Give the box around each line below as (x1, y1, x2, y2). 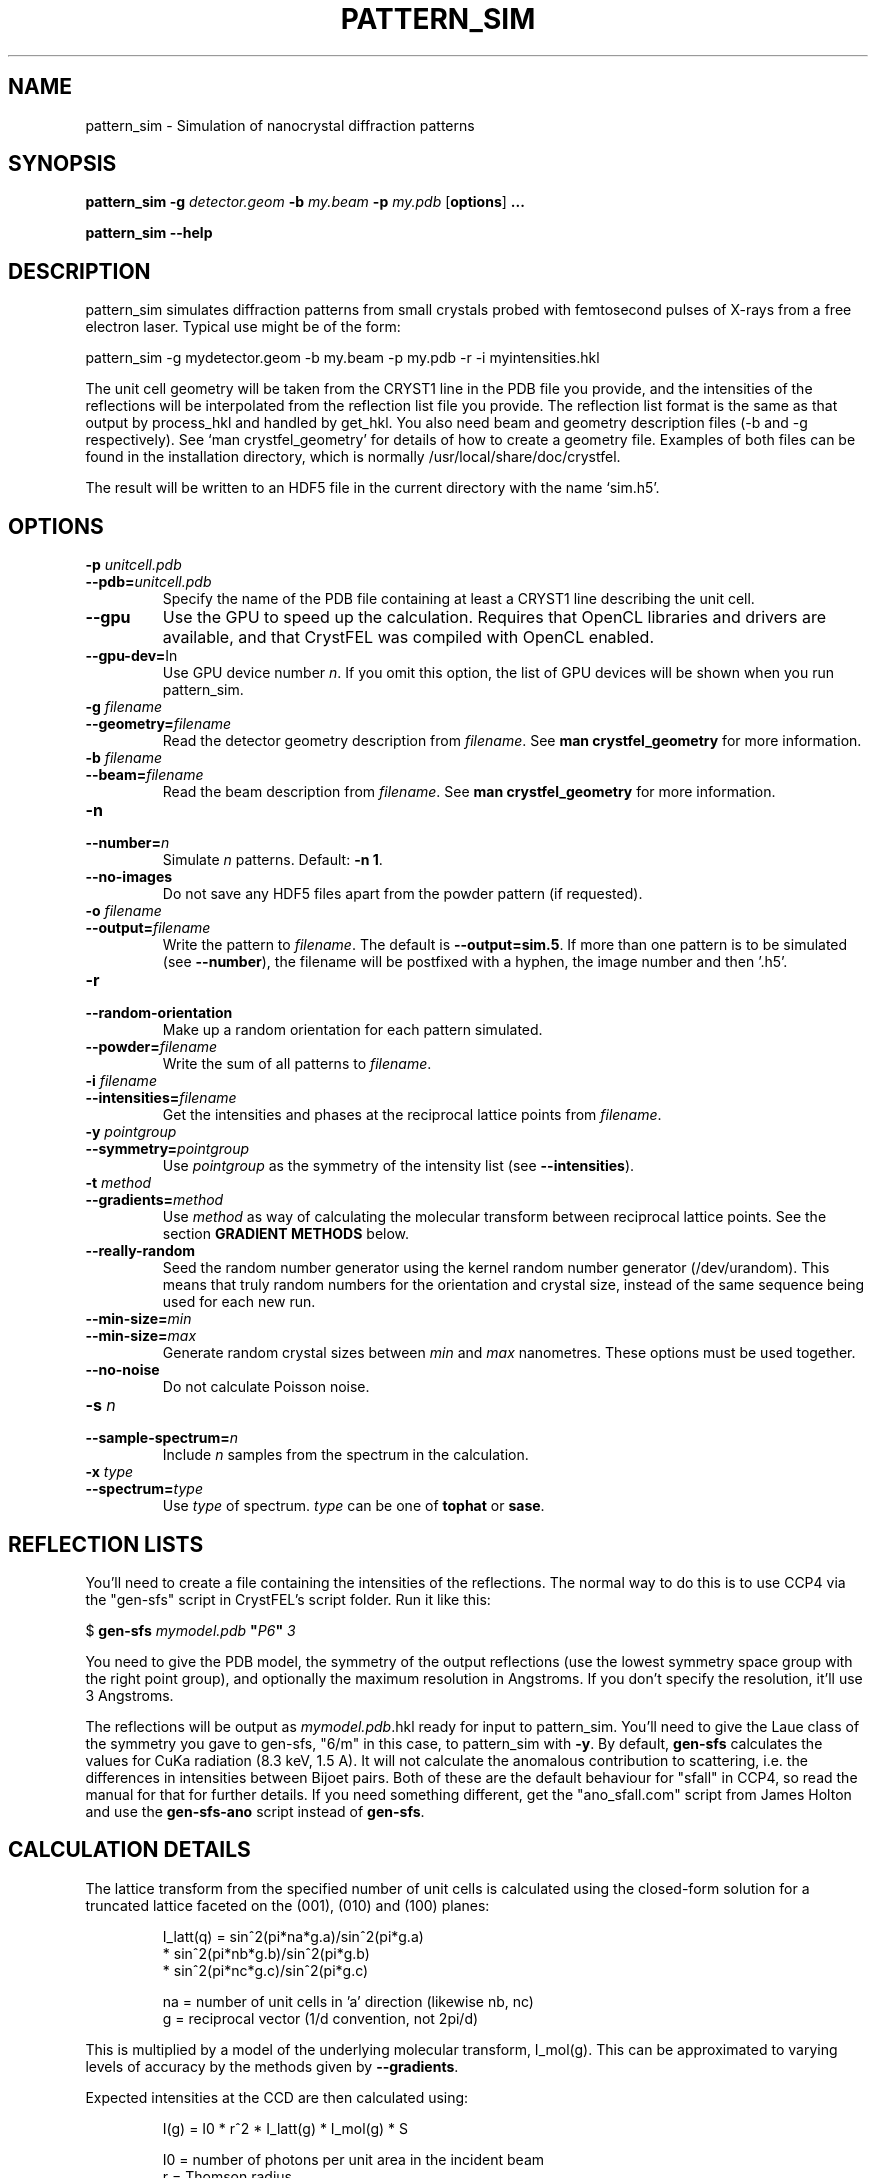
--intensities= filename (85, 1089, 237, 1107)
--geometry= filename (85, 715, 232, 733)
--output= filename (85, 919, 211, 937)
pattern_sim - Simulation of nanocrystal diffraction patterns (85, 116, 475, 134)
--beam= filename (85, 766, 204, 784)
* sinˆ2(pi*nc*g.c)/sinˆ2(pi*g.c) (162, 1961, 369, 1979)
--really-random (85, 1242, 196, 1260)
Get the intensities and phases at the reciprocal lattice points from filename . (162, 1106, 662, 1124)
